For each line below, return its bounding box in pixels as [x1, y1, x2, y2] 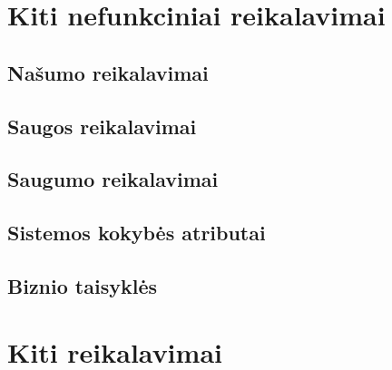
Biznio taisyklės [7, 271, 157, 299]
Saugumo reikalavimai [7, 165, 219, 193]
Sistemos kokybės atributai [7, 219, 266, 247]
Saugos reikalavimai [7, 112, 197, 140]
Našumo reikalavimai [7, 58, 209, 86]
